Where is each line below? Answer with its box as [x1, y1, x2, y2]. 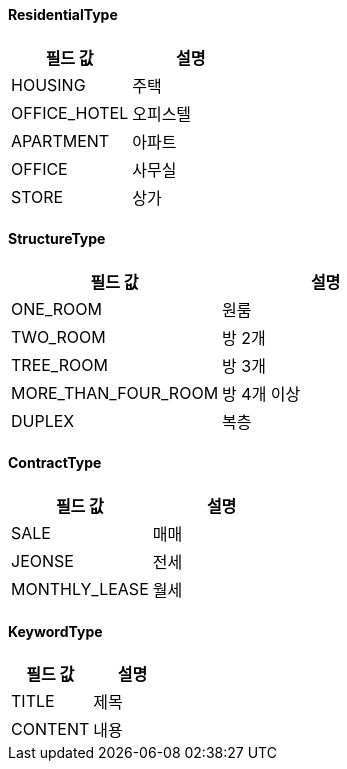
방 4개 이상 [222, 383, 301, 404]
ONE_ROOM [11, 298, 102, 319]
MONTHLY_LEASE [11, 579, 149, 600]
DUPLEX [11, 410, 75, 431]
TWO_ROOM [11, 326, 106, 347]
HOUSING [11, 74, 86, 95]
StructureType [8, 230, 106, 248]
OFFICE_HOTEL [11, 102, 129, 123]
